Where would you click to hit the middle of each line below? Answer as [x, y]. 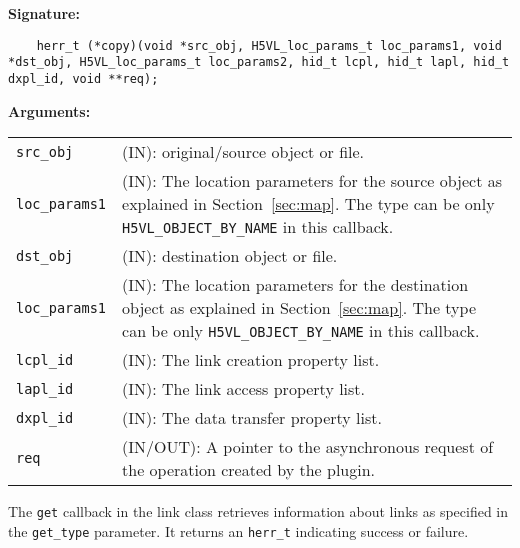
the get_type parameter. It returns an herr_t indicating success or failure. [238, 530]
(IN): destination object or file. [230, 256]
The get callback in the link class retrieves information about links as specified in [258, 511]
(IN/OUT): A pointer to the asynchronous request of [308, 447]
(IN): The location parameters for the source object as [312, 181]
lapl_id [45, 388]
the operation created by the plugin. [249, 470]
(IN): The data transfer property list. [252, 418]
